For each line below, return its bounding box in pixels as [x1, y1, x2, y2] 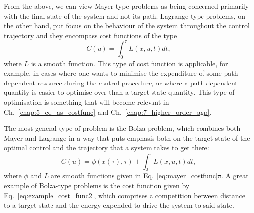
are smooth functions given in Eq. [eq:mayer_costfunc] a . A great [51, 170, 249, 181]
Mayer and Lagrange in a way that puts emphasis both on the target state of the [4, 132, 250, 143]
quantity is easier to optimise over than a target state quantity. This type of [4, 87, 235, 97]
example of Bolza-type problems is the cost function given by [4, 180, 190, 190]
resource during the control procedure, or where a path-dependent [37, 77, 238, 87]
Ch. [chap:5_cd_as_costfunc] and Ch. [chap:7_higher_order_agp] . [4, 106, 212, 117]
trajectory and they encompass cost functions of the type [4, 30, 177, 40]
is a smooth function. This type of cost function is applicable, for [31, 58, 228, 68]
